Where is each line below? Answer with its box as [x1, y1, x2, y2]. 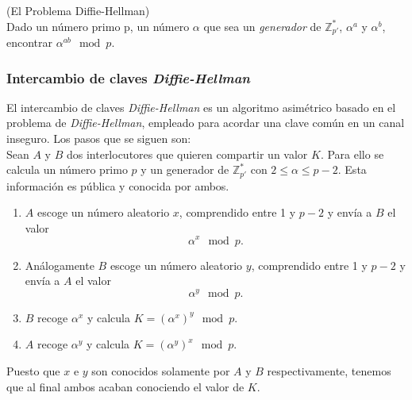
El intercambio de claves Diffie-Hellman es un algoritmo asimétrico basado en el [6, 98, 396, 115]
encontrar [6, 34, 53, 51]
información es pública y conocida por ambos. [6, 177, 229, 194]
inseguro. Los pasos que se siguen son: [6, 130, 191, 147]
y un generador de [141, 161, 229, 178]
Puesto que [6, 363, 60, 379]
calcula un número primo [6, 161, 128, 178]
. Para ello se [320, 145, 384, 162]
